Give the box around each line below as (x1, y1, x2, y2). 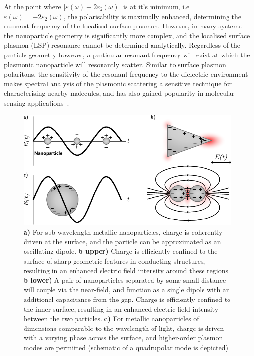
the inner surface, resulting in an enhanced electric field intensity (24, 303, 219, 314)
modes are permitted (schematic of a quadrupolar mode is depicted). (24, 342, 230, 352)
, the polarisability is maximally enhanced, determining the (63, 11, 242, 21)
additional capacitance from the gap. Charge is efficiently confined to (24, 294, 231, 304)
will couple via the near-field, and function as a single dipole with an (24, 284, 230, 295)
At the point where (4, 1, 61, 11)
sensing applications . (4, 97, 69, 108)
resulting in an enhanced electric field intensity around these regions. (24, 265, 230, 275)
